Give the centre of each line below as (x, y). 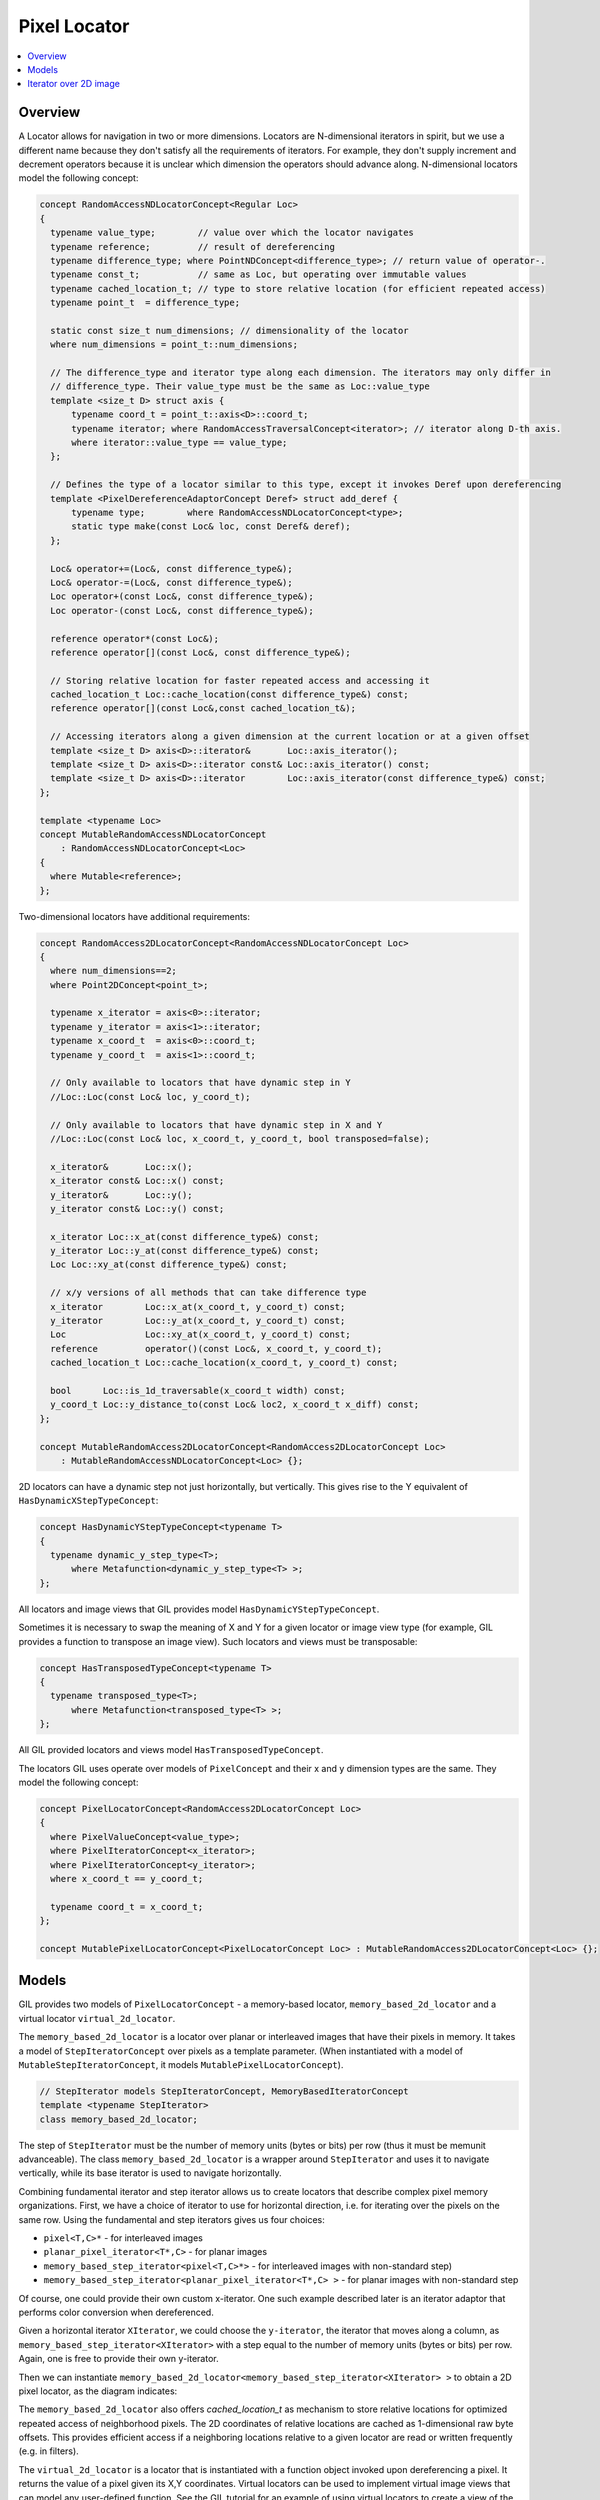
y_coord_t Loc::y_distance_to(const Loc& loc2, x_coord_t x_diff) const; (235, 1404)
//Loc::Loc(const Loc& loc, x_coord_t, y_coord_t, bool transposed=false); (240, 1138)
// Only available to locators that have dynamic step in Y (200, 1083)
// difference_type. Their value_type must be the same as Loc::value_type (240, 386)
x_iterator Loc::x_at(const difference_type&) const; (185, 1236)
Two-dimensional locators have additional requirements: (134, 916)
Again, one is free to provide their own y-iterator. (118, 2359)
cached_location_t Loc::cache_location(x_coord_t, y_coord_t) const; (224, 1363)
